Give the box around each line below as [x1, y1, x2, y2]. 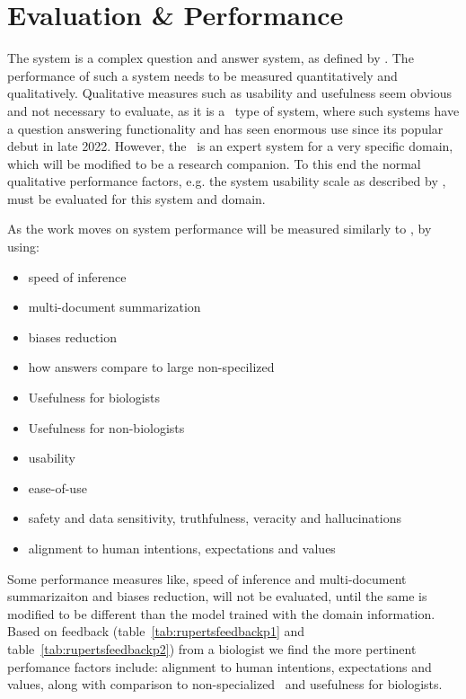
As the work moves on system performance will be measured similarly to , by [7, 219, 432, 238]
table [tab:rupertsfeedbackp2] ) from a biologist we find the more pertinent [7, 639, 417, 658]
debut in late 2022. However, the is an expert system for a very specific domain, [7, 137, 453, 155]
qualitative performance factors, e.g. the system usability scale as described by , [7, 172, 446, 190]
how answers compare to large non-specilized [28, 358, 275, 376]
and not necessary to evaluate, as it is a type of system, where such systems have [7, 101, 460, 119]
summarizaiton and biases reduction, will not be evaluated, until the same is [7, 587, 427, 606]
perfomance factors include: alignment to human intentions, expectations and [7, 657, 432, 676]
